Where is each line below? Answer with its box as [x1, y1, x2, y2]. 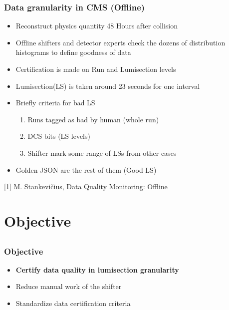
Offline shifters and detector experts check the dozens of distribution [15, 37, 226, 47]
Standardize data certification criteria [15, 298, 131, 308]
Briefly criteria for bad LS [15, 97, 95, 108]
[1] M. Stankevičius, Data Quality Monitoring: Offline [4, 181, 168, 192]
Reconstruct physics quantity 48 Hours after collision [15, 20, 178, 31]
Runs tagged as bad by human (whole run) [27, 114, 159, 124]
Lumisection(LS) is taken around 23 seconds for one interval [15, 80, 200, 91]
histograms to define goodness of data [15, 47, 131, 57]
